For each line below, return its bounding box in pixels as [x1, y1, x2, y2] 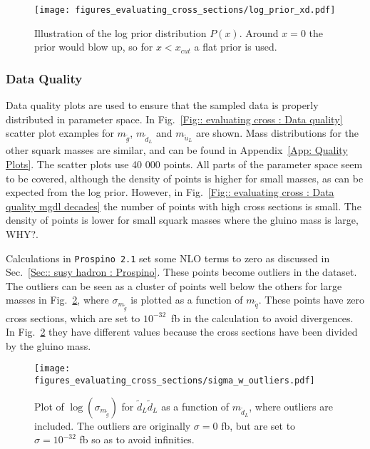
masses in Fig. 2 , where [6, 292, 109, 307]
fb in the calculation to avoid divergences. [171, 310, 354, 325]
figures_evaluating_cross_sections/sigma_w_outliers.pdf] [34, 376, 315, 386]
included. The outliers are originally [34, 418, 191, 433]
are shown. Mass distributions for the [195, 125, 359, 140]
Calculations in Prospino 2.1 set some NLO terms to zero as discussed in [6, 250, 330, 265]
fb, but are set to [221, 418, 296, 433]
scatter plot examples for [6, 125, 114, 140]
